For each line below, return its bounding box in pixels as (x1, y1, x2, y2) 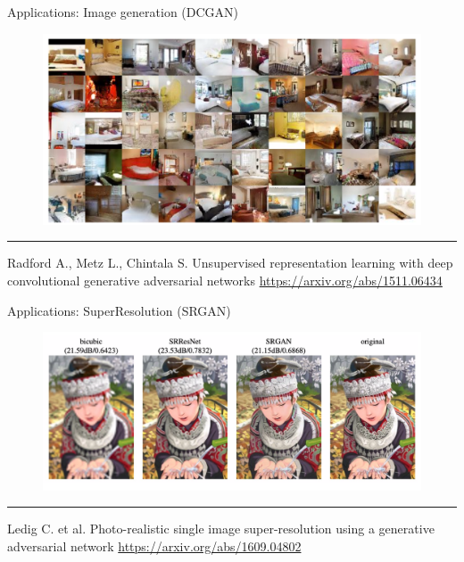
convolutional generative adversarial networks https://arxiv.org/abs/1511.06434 (7, 271, 443, 290)
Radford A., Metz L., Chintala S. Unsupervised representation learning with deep (7, 253, 453, 272)
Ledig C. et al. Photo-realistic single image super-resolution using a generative (7, 519, 435, 538)
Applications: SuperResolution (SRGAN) (7, 301, 231, 319)
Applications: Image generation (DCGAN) (7, 3, 239, 21)
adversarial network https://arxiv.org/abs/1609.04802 (7, 537, 302, 556)
